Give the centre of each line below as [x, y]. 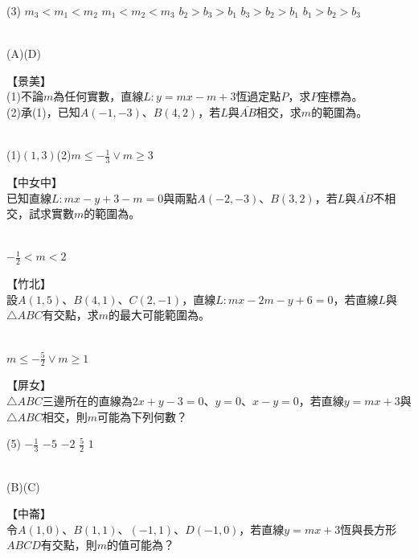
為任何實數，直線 [98, 96]
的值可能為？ [141, 545]
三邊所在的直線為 [87, 400]
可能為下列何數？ [143, 416]
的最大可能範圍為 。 [160, 315]
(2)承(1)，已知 [43, 111]
